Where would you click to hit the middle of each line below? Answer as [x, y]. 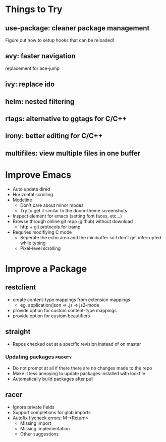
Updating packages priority [39, 357]
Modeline [22, 200]
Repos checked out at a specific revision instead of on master [77, 344]
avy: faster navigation [40, 56]
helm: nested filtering [40, 102]
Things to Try [34, 9]
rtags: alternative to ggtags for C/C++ [66, 118]
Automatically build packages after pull [53, 379]
